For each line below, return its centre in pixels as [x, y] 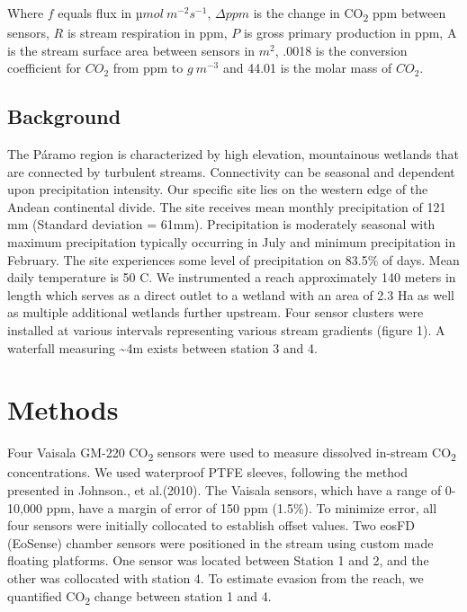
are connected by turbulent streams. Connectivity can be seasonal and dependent [231, 171]
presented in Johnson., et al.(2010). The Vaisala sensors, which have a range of [225, 490]
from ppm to [148, 68]
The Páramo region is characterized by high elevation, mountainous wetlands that [233, 154]
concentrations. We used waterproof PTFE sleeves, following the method [208, 472]
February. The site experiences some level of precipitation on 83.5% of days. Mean [233, 259]
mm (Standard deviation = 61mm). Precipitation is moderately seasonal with [221, 224]
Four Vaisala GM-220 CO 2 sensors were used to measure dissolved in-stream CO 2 [232, 454]
